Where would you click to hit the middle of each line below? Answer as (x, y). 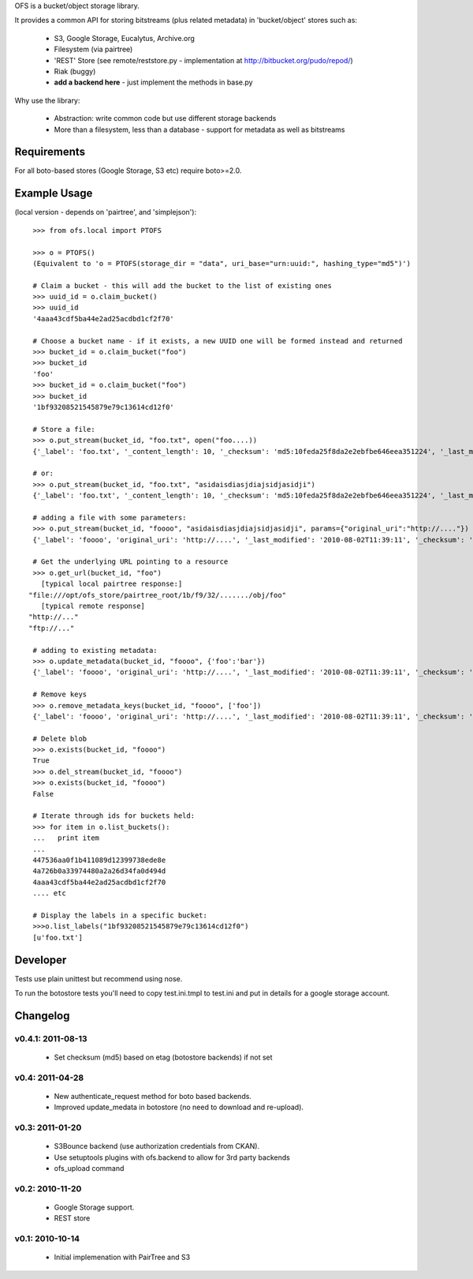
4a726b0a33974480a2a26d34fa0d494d (99, 871)
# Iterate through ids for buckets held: (114, 816)
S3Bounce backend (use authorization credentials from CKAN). (157, 1146)
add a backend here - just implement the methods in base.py (153, 82)
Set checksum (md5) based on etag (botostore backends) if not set (163, 1057)
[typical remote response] (93, 606)
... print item (66, 838)
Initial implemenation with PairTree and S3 (122, 1257)
